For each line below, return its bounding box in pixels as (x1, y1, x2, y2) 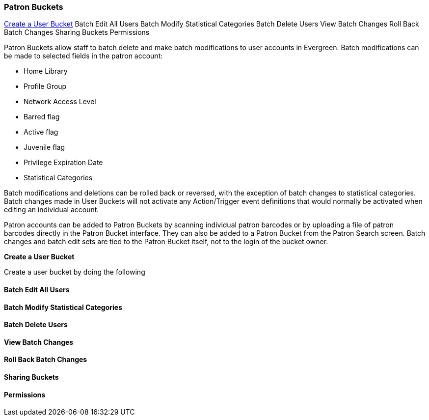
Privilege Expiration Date (24, 158, 103, 167)
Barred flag (24, 112, 60, 121)
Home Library (24, 67, 68, 76)
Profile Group (24, 82, 67, 91)
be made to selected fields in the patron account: (4, 52, 163, 60)
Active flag (24, 128, 58, 137)
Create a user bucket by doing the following (4, 268, 145, 277)
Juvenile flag (24, 143, 65, 152)
